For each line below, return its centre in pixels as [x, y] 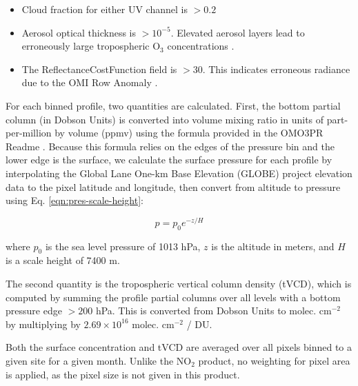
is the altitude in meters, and [273, 246]
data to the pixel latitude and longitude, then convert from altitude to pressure [173, 186]
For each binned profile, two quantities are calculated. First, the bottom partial [173, 105]
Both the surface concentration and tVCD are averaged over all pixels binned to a [179, 347]
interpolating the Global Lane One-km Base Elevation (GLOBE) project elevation [179, 173]
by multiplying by [43, 324]
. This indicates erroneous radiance [276, 69]
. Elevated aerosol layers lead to [238, 32]
